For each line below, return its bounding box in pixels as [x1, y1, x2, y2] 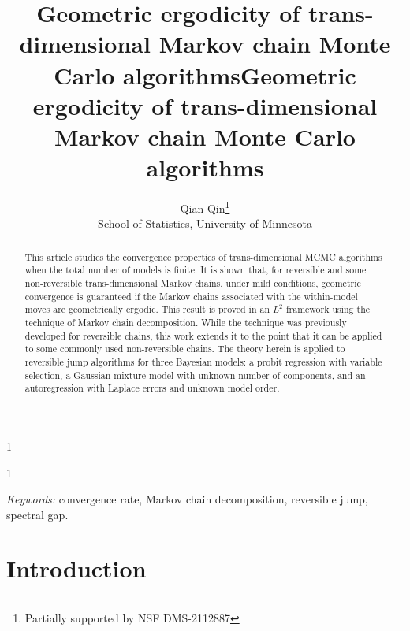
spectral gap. [6, 506, 69, 522]
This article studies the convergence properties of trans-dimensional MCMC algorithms [24, 250, 382, 263]
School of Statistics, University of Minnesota [98, 215, 312, 232]
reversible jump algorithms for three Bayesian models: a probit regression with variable [24, 354, 382, 368]
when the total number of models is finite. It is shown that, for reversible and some [24, 263, 367, 277]
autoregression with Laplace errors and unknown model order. [24, 381, 280, 395]
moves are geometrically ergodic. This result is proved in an [24, 303, 270, 316]
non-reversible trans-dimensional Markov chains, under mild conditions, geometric [24, 277, 361, 290]
